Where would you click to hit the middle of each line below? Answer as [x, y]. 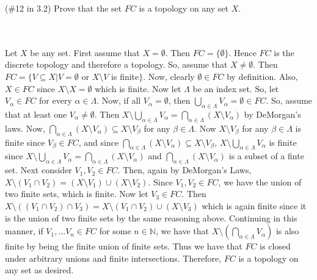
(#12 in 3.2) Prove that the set [64, 8]
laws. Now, [25, 128]
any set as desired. [39, 270]
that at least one [36, 114]
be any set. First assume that [85, 52]
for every [56, 100]
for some [115, 231]
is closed [275, 246]
